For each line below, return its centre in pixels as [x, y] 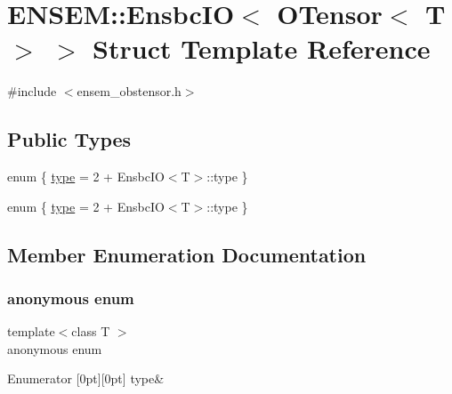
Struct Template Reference [262, 48]
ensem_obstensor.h [129, 91]
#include [32, 91]
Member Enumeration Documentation [187, 254]
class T [91, 331]
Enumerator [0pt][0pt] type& [86, 378]
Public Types [69, 139]
